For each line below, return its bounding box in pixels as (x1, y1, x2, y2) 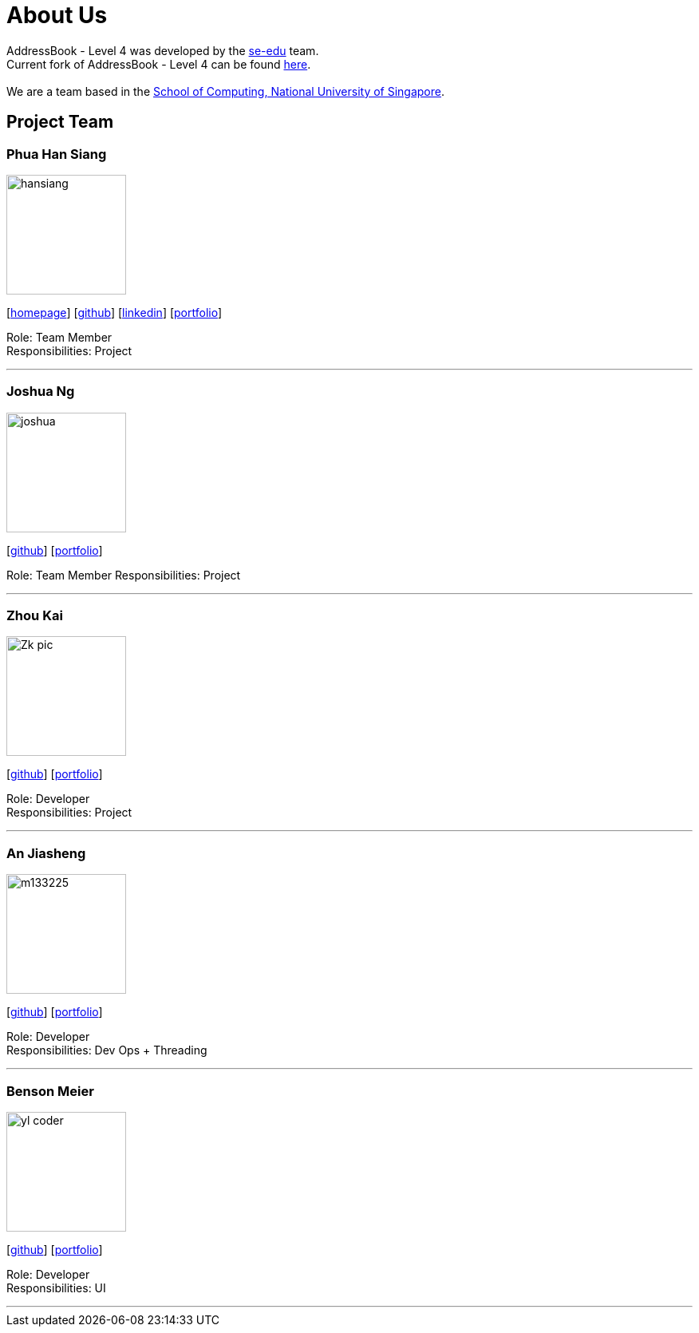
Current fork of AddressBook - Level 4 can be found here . (6, 57, 311, 71)
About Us (6, 2, 108, 29)
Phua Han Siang (6, 145, 107, 162)
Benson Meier (6, 1082, 94, 1099)
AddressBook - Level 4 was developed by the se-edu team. (6, 43, 319, 57)
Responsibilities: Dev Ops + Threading (6, 1043, 207, 1058)
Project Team (6, 112, 114, 133)
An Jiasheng (6, 844, 86, 861)
